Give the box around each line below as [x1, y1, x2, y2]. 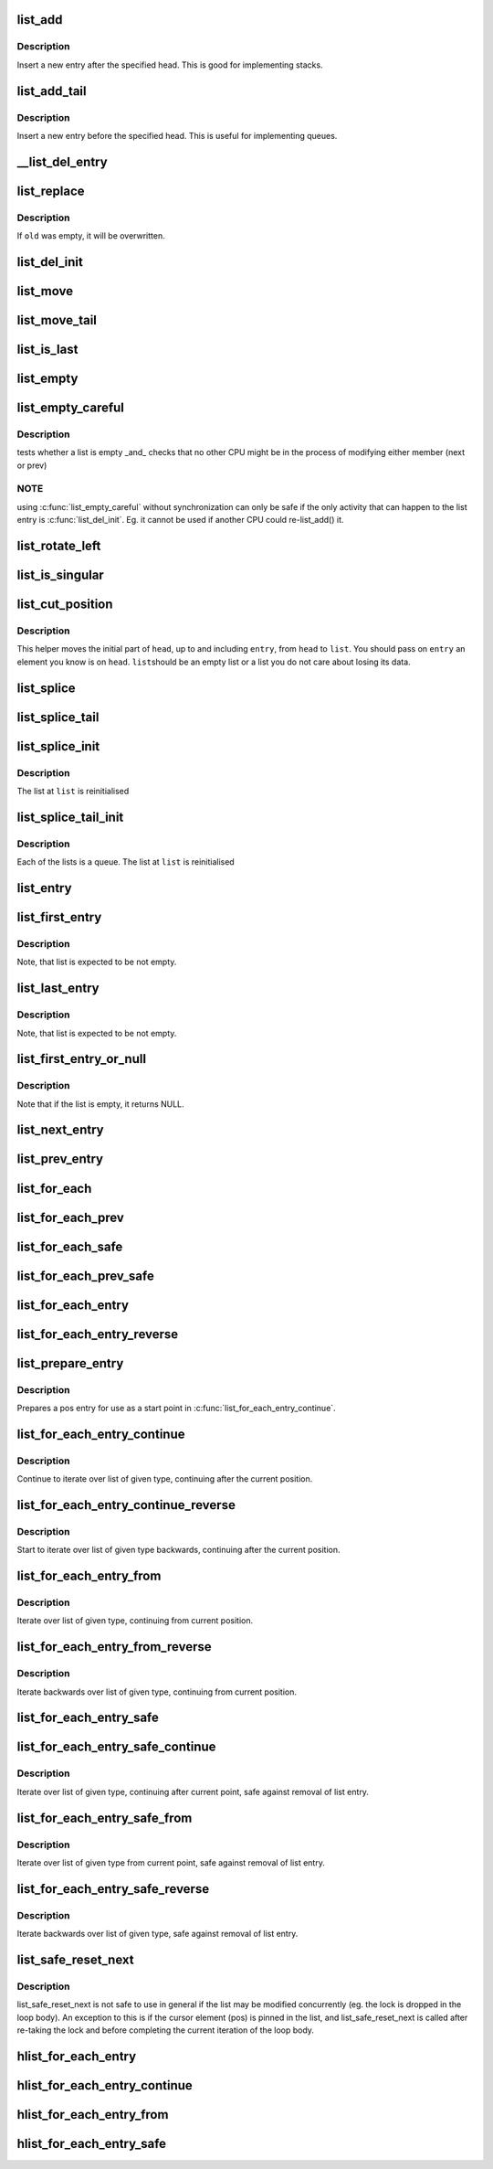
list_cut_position [16, 597, 113, 612]
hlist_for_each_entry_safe [16, 2135, 167, 2152]
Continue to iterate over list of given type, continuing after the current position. [16, 1473, 313, 1484]
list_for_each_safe [16, 1239, 123, 1254]
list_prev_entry [16, 1152, 104, 1167]
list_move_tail [16, 312, 98, 328]
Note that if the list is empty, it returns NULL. [16, 1098, 184, 1110]
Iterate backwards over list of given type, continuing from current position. [16, 1686, 297, 1697]
